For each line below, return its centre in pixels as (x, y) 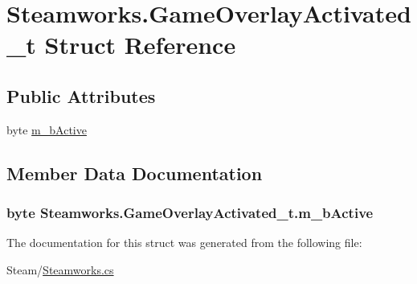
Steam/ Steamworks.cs (60, 269)
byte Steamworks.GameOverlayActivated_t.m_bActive (190, 213)
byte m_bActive (47, 129)
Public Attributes (81, 95)
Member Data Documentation (135, 173)
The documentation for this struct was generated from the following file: (184, 243)
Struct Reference (140, 45)
